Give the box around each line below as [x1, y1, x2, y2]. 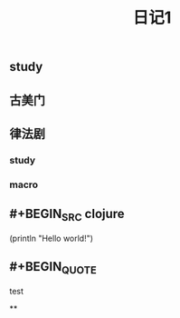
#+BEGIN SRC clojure [9, 206, 125, 224]
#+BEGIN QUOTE [9, 259, 97, 277]
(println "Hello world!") [9, 233, 93, 243]
